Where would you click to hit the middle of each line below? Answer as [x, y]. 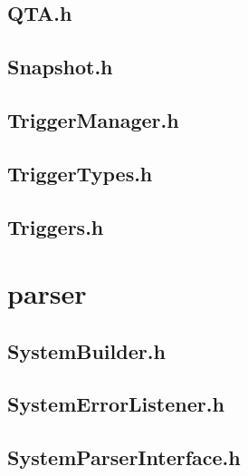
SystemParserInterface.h [124, 457]
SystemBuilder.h [86, 350]
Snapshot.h [60, 67]
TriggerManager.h [93, 119]
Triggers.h [56, 226]
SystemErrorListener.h [116, 404]
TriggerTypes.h [80, 173]
